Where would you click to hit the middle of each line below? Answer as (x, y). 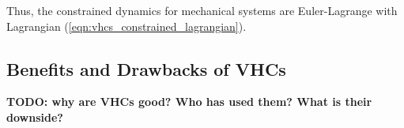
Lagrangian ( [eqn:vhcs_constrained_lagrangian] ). (126, 26)
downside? (35, 117)
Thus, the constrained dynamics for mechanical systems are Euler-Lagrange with (202, 10)
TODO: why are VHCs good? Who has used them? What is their (189, 102)
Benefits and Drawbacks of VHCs (146, 68)
